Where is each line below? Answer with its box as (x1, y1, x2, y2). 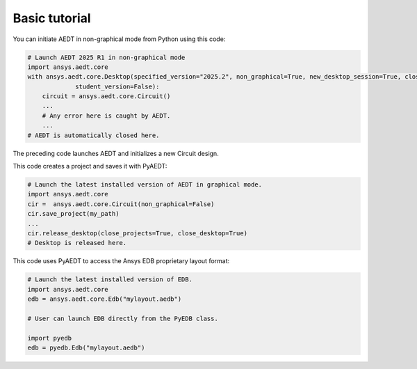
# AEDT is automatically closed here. (27, 131, 160, 139)
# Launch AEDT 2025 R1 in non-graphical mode (27, 53, 186, 61)
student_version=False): (75, 82, 160, 91)
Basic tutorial (13, 10, 91, 26)
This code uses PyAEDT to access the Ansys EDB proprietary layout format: (13, 257, 230, 265)
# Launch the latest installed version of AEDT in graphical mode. (27, 181, 263, 189)
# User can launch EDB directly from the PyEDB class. (27, 314, 218, 322)
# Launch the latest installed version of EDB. (27, 276, 193, 283)
